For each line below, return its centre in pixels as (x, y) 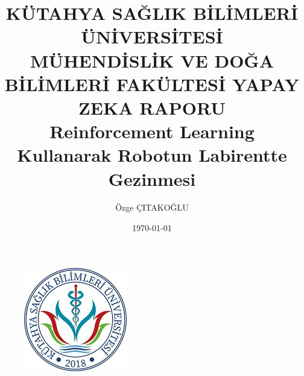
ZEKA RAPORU (152, 107)
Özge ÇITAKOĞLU (152, 207)
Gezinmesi (152, 178)
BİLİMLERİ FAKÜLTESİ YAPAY (152, 84)
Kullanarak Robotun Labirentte (152, 155)
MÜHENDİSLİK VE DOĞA (152, 60)
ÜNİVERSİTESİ (152, 37)
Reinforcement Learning (152, 131)
